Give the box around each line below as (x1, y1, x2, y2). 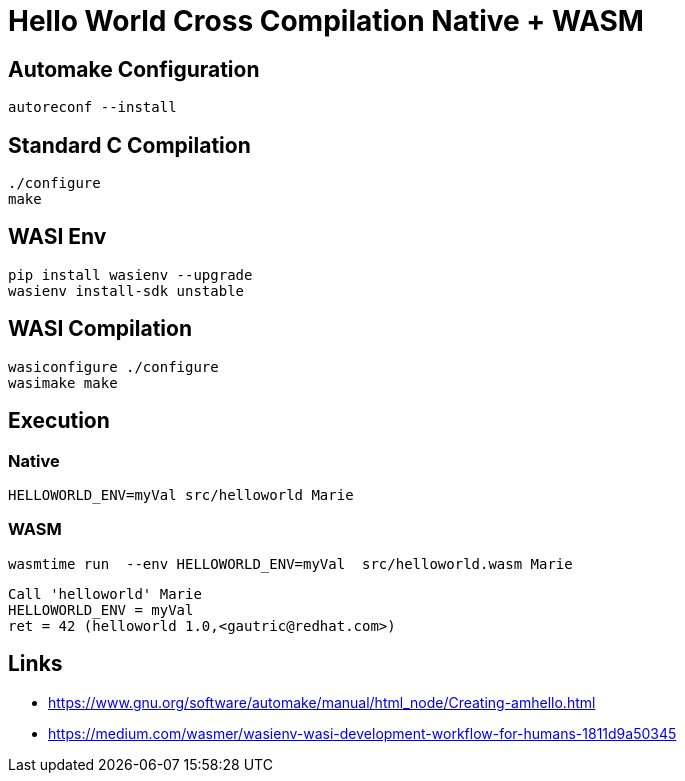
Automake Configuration (8, 56, 260, 82)
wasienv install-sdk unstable (8, 282, 245, 299)
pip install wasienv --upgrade (8, 266, 253, 283)
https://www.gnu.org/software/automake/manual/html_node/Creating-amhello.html (48, 693, 596, 711)
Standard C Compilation (8, 132, 251, 158)
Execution (8, 408, 110, 434)
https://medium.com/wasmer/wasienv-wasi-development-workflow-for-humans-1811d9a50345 (48, 724, 677, 742)
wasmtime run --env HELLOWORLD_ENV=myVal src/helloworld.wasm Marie (8, 555, 573, 572)
